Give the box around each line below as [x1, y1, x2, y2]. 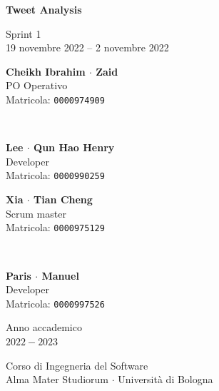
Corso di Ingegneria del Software [6, 357, 148, 372]
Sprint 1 [6, 26, 41, 41]
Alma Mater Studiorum [6, 372, 108, 387]
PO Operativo [6, 78, 68, 93]
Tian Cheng [34, 192, 93, 207]
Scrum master [6, 205, 66, 220]
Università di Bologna [118, 372, 213, 387]
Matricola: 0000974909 [6, 91, 105, 106]
